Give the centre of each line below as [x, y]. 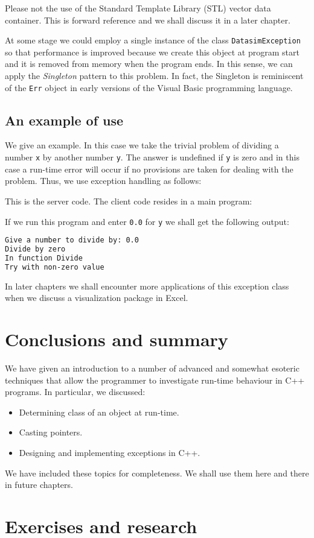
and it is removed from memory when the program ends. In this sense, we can [149, 64]
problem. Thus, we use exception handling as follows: [103, 181]
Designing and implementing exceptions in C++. [110, 452]
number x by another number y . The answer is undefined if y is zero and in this [152, 157]
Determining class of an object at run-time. [99, 412]
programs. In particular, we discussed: [75, 392]
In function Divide [44, 258]
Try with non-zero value [55, 267]
